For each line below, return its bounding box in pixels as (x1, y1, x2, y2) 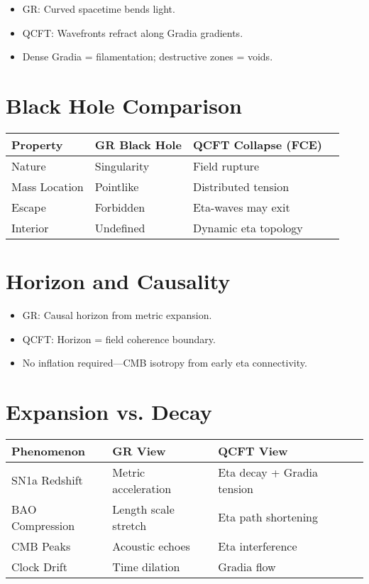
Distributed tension (192, 178, 290, 195)
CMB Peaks (11, 537, 71, 554)
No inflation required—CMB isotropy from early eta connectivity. (22, 355, 307, 370)
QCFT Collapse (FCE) (192, 136, 323, 153)
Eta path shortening (218, 509, 318, 526)
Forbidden (94, 198, 145, 215)
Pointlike (94, 178, 139, 195)
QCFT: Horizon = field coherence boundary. (22, 331, 216, 346)
